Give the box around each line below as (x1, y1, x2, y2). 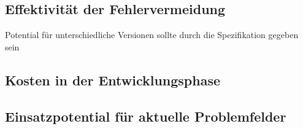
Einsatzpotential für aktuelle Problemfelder (5, 106, 286, 125)
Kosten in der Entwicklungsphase (5, 70, 221, 89)
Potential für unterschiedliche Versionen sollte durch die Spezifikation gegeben (5, 28, 299, 41)
